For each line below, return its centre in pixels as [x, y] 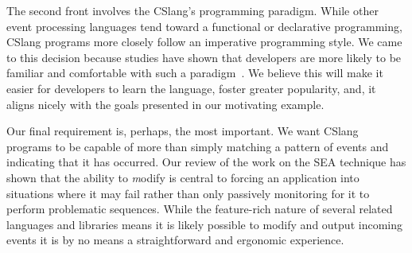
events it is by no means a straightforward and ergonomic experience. [175, 240]
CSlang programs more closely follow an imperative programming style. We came [204, 42]
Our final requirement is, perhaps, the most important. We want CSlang [183, 131]
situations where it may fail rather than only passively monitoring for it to [188, 193]
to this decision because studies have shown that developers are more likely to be [204, 57]
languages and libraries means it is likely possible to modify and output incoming [204, 224]
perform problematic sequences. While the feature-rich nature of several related [200, 209]
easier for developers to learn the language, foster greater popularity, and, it [191, 88]
